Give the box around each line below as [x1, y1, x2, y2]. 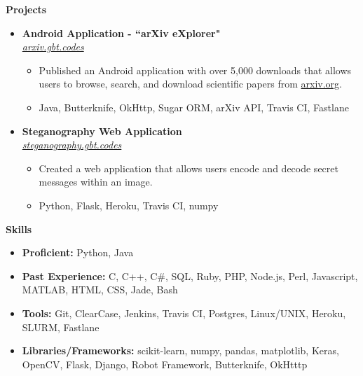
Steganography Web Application [22, 123, 182, 138]
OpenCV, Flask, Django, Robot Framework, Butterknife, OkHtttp [22, 356, 308, 371]
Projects [6, 2, 47, 16]
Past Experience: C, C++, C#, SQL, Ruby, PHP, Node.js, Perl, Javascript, [22, 268, 358, 283]
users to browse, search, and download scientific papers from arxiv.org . [39, 76, 343, 91]
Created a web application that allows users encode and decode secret [39, 160, 338, 175]
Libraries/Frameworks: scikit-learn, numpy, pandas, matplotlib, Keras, [22, 343, 339, 358]
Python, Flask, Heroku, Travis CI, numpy [39, 197, 219, 212]
